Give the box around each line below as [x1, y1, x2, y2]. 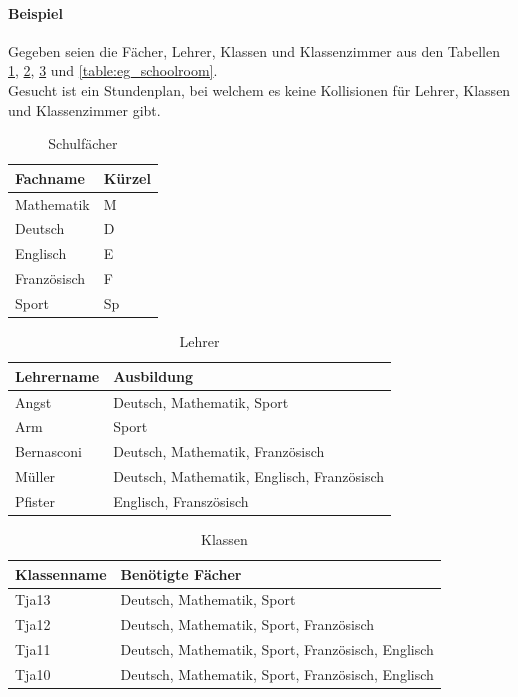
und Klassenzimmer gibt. [8, 99, 161, 120]
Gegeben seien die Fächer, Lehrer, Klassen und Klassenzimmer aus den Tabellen [8, 40, 500, 61]
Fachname [15, 167, 85, 188]
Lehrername [15, 365, 100, 386]
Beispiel [8, 2, 63, 23]
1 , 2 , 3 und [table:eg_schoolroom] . [8, 60, 218, 81]
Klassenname [15, 563, 107, 584]
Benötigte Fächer [120, 563, 242, 584]
